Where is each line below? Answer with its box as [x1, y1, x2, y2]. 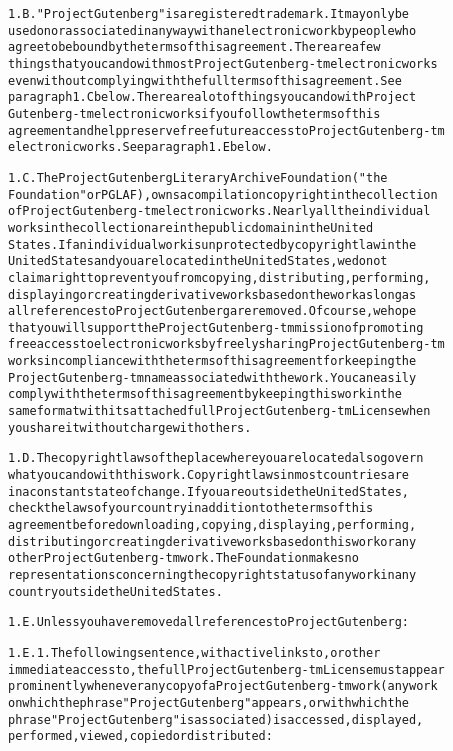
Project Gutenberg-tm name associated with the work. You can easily [8, 370, 417, 385]
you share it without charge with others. [8, 420, 252, 435]
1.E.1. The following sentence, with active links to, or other [8, 645, 381, 660]
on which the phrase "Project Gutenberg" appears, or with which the [8, 695, 409, 710]
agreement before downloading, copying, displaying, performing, [8, 518, 417, 533]
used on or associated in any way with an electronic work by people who [8, 23, 417, 38]
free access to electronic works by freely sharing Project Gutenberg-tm [8, 337, 445, 352]
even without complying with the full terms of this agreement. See [8, 73, 402, 88]
